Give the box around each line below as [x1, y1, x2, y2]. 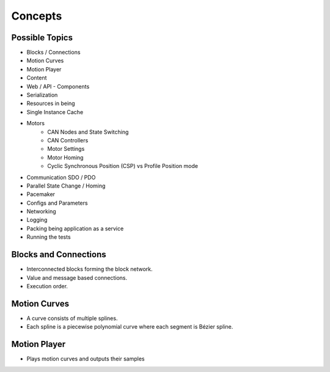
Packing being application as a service [26, 225, 124, 232]
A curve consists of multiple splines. [26, 315, 118, 322]
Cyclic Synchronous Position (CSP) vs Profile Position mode [47, 162, 199, 170]
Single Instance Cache [26, 108, 84, 115]
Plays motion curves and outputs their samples [26, 355, 145, 363]
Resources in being [26, 100, 76, 107]
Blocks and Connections [11, 249, 106, 260]
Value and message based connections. [26, 274, 128, 281]
